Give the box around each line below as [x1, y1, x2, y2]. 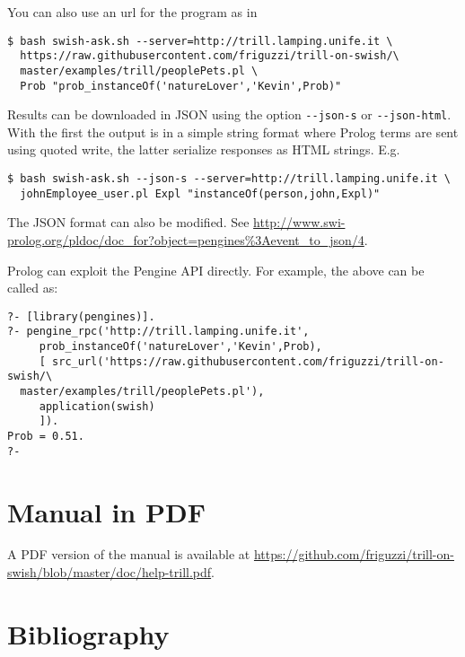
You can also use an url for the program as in [7, 3, 258, 21]
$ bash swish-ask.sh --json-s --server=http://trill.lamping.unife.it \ [7, 172, 451, 186]
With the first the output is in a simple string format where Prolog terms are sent [7, 122, 459, 141]
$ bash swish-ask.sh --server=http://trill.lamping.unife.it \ [7, 34, 393, 48]
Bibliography [7, 615, 170, 652]
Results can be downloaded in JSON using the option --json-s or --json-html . [7, 105, 452, 124]
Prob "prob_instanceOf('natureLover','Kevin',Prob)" [20, 79, 342, 92]
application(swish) [39, 399, 155, 413]
